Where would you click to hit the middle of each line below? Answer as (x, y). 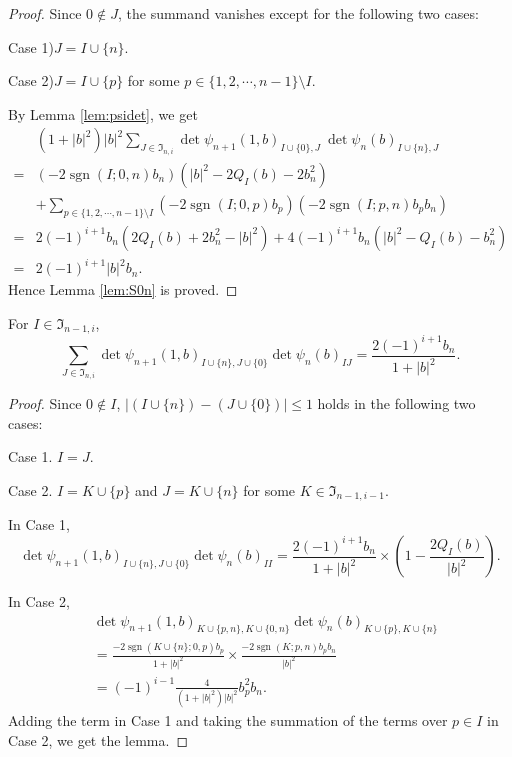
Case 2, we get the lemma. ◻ (98, 739)
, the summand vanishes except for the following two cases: (298, 13)
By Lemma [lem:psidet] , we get (103, 113)
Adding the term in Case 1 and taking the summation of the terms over (228, 719)
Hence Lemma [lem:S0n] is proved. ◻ (123, 289)
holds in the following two (396, 403)
